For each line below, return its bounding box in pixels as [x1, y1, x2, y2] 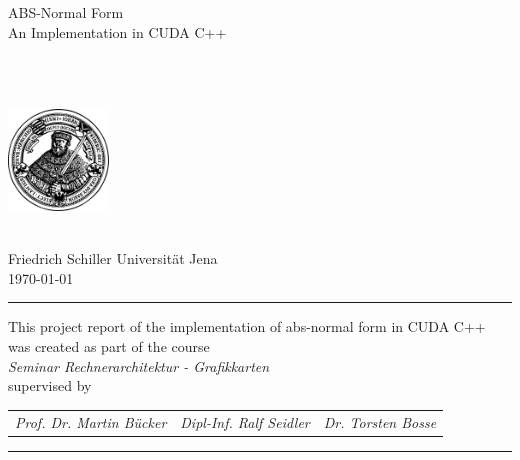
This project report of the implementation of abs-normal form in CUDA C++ [8, 316, 486, 337]
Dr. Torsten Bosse [323, 411, 437, 432]
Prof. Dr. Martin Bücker [15, 411, 167, 432]
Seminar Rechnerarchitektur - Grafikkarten [8, 355, 270, 376]
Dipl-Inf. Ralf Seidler [180, 411, 310, 432]
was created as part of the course [8, 335, 210, 356]
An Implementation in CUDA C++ [8, 21, 227, 42]
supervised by [8, 375, 92, 396]
